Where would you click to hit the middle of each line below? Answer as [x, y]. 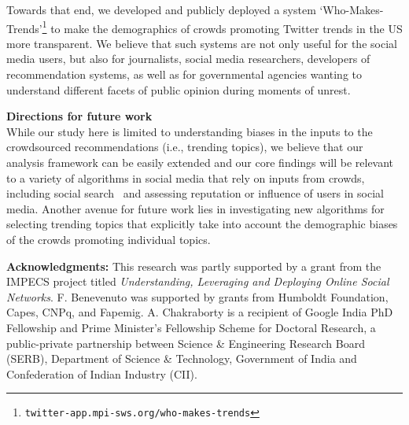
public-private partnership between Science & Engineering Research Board [186, 343]
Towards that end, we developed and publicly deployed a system [161, 9]
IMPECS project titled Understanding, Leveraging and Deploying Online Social [198, 281]
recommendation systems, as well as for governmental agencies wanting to [184, 74]
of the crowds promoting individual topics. [109, 239]
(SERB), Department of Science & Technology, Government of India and [182, 358]
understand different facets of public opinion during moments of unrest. [179, 89]
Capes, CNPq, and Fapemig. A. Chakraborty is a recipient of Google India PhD [200, 312]
